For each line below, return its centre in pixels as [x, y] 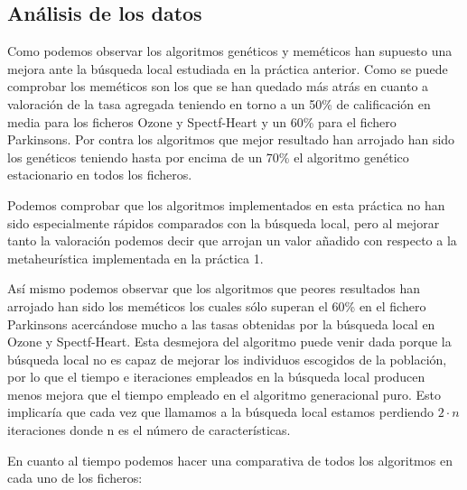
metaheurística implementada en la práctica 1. [135, 258]
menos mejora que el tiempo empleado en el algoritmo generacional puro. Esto [224, 394]
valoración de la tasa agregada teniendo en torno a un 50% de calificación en [219, 103]
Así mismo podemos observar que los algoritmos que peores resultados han [214, 288]
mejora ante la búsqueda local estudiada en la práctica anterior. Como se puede [228, 68]
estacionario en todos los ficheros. [100, 175]
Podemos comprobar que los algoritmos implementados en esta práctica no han [226, 204]
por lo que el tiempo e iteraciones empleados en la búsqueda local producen [216, 377]
